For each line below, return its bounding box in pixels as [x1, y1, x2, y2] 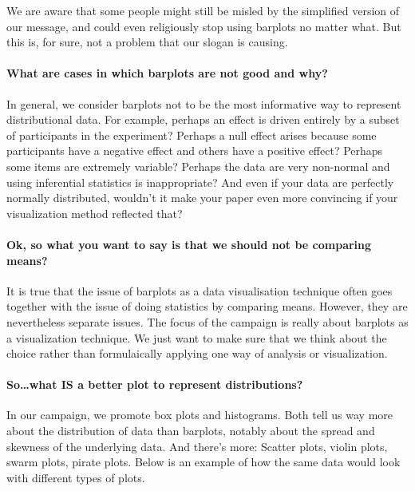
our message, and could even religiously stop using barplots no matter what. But [6, 18, 401, 34]
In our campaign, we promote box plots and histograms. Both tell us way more [6, 406, 393, 423]
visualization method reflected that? [6, 204, 183, 221]
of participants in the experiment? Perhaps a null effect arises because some [6, 126, 377, 143]
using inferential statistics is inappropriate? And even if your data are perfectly [6, 173, 394, 190]
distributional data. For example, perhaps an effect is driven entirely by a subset [6, 111, 400, 128]
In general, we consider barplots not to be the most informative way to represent [6, 95, 401, 112]
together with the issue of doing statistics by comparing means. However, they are [6, 298, 408, 315]
